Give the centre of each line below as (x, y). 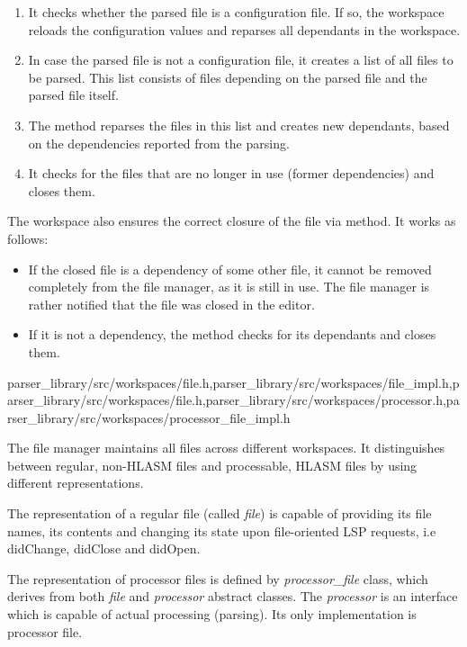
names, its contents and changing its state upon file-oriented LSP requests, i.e (222, 530)
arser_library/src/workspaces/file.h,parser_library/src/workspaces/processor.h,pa (233, 400)
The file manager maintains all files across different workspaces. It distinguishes (226, 448)
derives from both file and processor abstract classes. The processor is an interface (233, 596)
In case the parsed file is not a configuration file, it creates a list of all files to (241, 60)
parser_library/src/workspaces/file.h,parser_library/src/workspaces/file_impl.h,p (233, 382)
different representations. (76, 483)
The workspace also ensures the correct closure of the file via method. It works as (232, 221)
